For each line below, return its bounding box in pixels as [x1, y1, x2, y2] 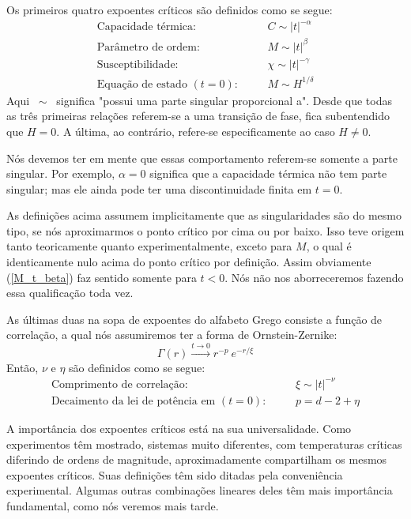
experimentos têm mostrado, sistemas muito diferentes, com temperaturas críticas [6, 435, 402, 452]
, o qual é [306, 238, 352, 254]
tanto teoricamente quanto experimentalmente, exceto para [6, 238, 292, 254]
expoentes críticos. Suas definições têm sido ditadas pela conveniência [6, 466, 343, 483]
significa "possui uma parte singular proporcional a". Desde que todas [56, 92, 392, 108]
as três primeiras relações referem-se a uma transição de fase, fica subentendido [6, 107, 390, 124]
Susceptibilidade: [96, 59, 179, 71]
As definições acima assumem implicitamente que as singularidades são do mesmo [6, 207, 402, 224]
